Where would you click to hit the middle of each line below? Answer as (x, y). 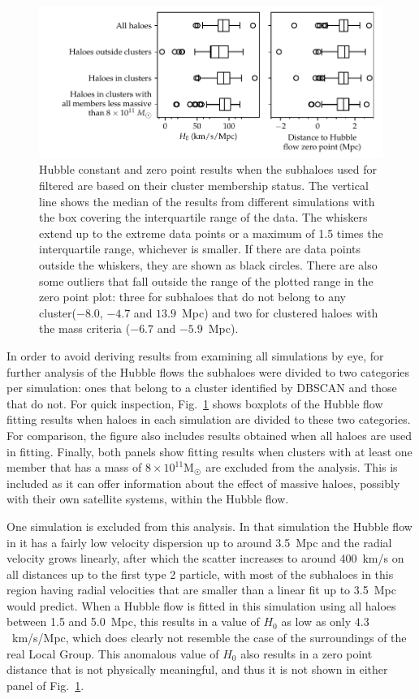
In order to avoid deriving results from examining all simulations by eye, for (195, 355)
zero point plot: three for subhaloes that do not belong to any (192, 297)
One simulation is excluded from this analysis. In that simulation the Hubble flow (209, 526)
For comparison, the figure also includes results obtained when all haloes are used (209, 435)
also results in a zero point (307, 653)
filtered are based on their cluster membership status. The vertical (204, 186)
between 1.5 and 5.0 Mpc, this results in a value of (133, 621)
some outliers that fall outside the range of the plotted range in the (206, 280)
